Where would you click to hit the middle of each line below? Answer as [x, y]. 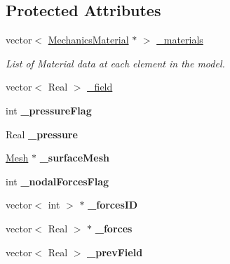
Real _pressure [42, 134]
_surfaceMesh [75, 158]
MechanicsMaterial [88, 40]
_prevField [115, 252]
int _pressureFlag [49, 110]
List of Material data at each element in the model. [115, 63]
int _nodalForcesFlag [57, 181]
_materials [180, 40]
